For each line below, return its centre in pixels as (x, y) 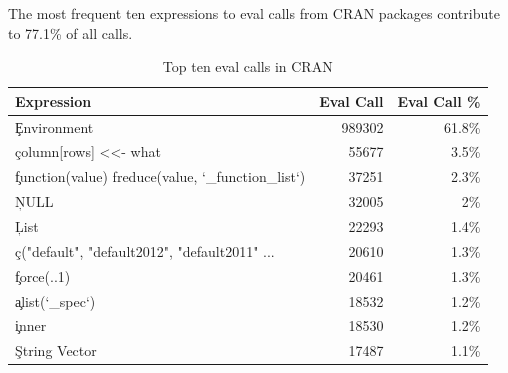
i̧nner (31, 325)
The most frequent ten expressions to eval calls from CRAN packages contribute (254, 13)
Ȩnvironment (54, 126)
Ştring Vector (56, 350)
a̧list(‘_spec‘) (55, 300)
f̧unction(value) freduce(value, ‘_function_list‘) (160, 176)
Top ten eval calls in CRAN (247, 66)
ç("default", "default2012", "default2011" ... (145, 250)
